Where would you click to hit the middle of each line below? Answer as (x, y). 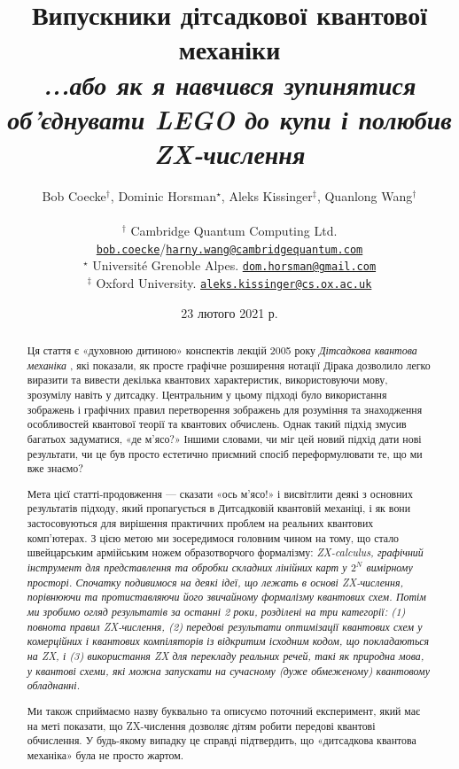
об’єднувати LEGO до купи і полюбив (229, 119)
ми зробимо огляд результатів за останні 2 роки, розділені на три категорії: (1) (216, 612)
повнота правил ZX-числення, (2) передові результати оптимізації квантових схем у (225, 626)
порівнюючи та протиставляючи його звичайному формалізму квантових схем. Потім (226, 597)
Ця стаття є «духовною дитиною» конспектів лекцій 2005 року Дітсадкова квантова (222, 350)
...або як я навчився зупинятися (229, 84)
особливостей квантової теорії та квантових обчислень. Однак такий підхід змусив (217, 424)
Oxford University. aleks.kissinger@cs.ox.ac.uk (234, 282)
